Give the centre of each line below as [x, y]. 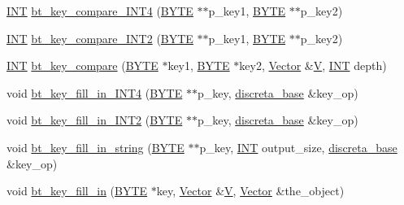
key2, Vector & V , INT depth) [313, 65]
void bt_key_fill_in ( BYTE [77, 191]
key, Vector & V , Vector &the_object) [250, 191]
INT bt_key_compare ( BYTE [83, 65]
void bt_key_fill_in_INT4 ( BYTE [95, 92]
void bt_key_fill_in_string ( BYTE [96, 147]
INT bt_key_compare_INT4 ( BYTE [100, 11]
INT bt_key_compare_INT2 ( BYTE [100, 38]
